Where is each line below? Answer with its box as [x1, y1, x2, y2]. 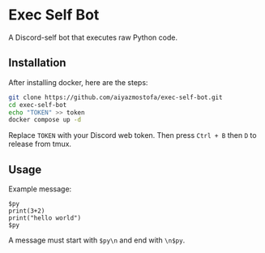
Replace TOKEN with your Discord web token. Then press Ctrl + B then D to [8, 131, 257, 140]
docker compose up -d [8, 116, 82, 124]
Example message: [8, 184, 72, 194]
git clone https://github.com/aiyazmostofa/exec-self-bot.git [8, 93, 223, 101]
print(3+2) [8, 207, 45, 216]
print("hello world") [8, 214, 82, 222]
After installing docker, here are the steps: [8, 77, 148, 87]
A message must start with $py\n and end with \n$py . [8, 235, 186, 245]
